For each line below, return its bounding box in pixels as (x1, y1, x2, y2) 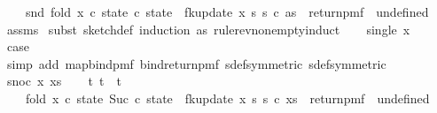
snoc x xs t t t (6, 72, 121, 90)
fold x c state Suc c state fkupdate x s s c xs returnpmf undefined (25, 88, 430, 107)
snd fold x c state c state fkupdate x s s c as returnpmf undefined (25, 3, 429, 20)
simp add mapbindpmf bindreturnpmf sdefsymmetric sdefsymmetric (6, 54, 386, 72)
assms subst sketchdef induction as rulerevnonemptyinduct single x (6, 19, 410, 38)
